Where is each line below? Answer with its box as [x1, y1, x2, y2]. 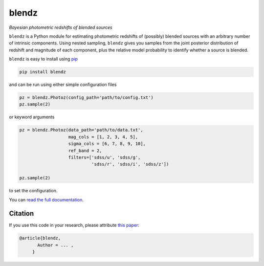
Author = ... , [37, 242, 74, 248]
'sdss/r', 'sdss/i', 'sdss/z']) [91, 161, 169, 167]
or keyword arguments [9, 114, 55, 120]
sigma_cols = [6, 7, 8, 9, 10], [68, 141, 146, 147]
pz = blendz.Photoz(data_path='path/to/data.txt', [19, 127, 144, 133]
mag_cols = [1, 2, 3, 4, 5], [68, 134, 138, 139]
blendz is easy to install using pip [9, 56, 78, 62]
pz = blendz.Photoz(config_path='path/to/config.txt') [19, 95, 154, 100]
